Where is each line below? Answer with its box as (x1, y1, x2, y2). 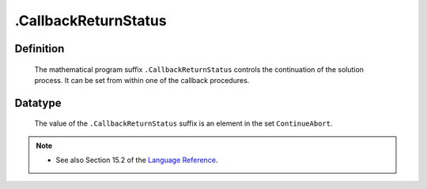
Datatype (14, 96, 62, 110)
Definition (14, 42, 65, 55)
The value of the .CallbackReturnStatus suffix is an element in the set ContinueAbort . (34, 119, 333, 128)
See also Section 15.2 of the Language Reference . (55, 155, 218, 165)
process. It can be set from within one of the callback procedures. (34, 75, 250, 85)
